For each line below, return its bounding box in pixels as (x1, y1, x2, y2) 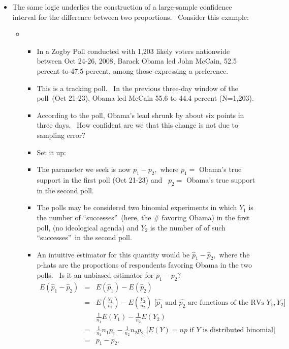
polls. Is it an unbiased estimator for (37, 270, 154, 280)
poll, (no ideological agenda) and (37, 222, 139, 232)
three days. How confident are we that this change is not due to (37, 120, 238, 130)
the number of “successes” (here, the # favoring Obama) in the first (37, 212, 250, 222)
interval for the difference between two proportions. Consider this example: (12, 11, 249, 22)
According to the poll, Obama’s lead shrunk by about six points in (37, 109, 244, 120)
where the (219, 249, 250, 259)
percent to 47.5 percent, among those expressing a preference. (37, 65, 229, 76)
